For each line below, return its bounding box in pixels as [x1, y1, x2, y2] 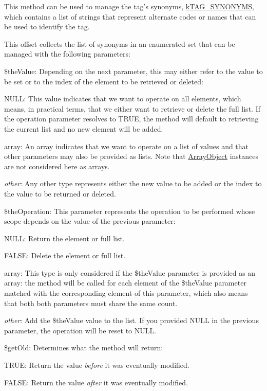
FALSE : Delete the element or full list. [4, 250, 126, 261]
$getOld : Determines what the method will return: [4, 342, 163, 353]
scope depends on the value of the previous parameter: [4, 216, 176, 226]
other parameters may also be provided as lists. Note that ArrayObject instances [4, 151, 259, 162]
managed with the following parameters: [4, 48, 130, 59]
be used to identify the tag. [4, 21, 90, 32]
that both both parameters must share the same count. [4, 297, 178, 308]
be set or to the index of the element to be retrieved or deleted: [4, 76, 203, 86]
